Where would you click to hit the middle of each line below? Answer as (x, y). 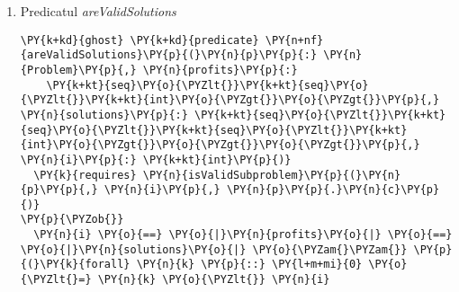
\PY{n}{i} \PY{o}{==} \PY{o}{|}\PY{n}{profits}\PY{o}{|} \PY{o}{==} (243, 235)
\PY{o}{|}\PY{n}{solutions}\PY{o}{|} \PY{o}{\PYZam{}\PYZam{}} (214, 249)
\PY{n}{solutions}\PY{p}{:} (104, 115)
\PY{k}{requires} (85, 175)
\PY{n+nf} (294, 40)
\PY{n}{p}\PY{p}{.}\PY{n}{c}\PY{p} (333, 190)
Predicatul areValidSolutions (98, 11)
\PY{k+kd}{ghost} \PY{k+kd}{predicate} (139, 40)
